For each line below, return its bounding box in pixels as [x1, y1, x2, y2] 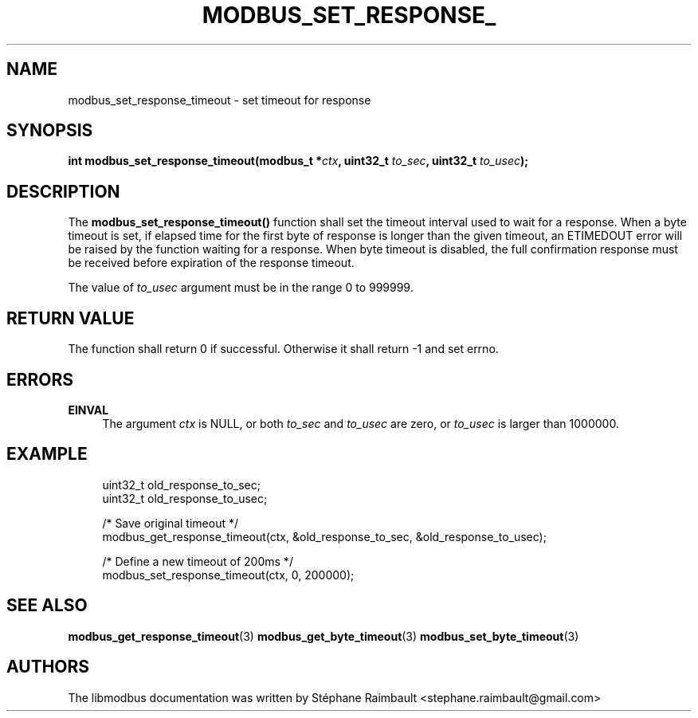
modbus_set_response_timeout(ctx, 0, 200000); [102, 567, 355, 582]
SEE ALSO [6, 595, 88, 616]
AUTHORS [6, 657, 90, 677]
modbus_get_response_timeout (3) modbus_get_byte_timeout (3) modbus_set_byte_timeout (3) [68, 629, 579, 643]
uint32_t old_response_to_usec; [102, 491, 268, 505]
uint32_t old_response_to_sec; [102, 477, 261, 492]
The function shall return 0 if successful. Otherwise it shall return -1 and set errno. [68, 342, 499, 356]
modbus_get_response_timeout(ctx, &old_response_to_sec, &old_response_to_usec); [102, 529, 547, 543]
